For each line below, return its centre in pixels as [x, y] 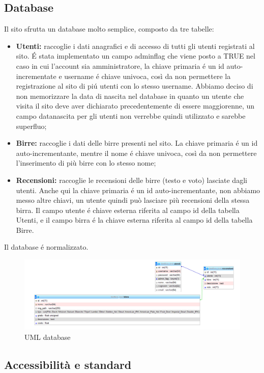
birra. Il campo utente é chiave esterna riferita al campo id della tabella [128, 210]
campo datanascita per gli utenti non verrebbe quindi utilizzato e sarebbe [131, 115]
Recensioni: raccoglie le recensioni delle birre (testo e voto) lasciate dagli [131, 180]
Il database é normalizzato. [46, 247]
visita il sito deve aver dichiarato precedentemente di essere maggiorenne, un [135, 106]
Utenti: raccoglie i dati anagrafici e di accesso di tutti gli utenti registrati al [135, 46]
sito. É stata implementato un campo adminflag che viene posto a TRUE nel [136, 56]
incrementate [36, 76]
